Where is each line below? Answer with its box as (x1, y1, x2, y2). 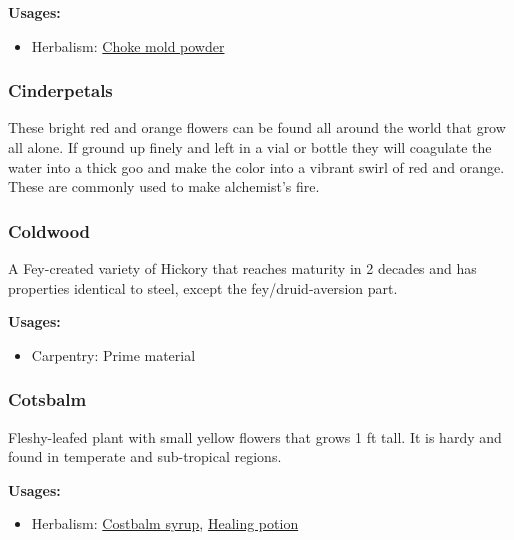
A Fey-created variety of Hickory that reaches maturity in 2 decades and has (8, 258, 477, 278)
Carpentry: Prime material (31, 344, 196, 365)
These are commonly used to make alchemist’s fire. (8, 176, 320, 197)
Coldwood (8, 218, 91, 243)
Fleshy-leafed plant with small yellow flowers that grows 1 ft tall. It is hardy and (8, 426, 502, 447)
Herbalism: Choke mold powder (31, 35, 225, 56)
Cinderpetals (8, 78, 113, 103)
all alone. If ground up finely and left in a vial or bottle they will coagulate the (8, 137, 492, 157)
